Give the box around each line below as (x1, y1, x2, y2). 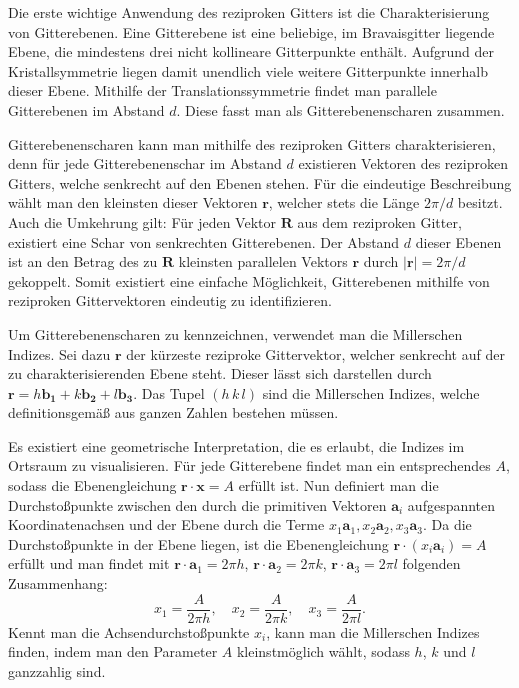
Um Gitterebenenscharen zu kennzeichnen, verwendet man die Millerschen (8, 323, 463, 344)
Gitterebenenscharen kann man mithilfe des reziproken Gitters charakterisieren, (8, 133, 496, 154)
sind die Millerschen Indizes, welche (262, 382, 480, 403)
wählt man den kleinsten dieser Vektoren (8, 192, 258, 213)
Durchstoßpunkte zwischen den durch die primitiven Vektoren (8, 494, 387, 515)
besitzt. (457, 192, 503, 213)
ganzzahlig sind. (8, 660, 106, 681)
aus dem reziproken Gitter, (297, 211, 462, 232)
